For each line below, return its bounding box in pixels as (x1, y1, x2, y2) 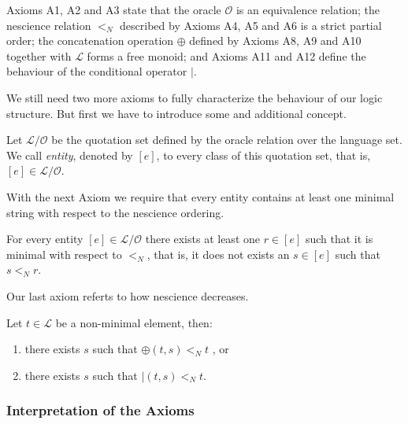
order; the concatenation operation (6, 32, 174, 49)
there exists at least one (145, 230, 260, 247)
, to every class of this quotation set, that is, (156, 146, 371, 163)
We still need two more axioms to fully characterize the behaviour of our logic (6, 89, 383, 105)
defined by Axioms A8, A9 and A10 (189, 32, 362, 49)
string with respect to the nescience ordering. (6, 204, 224, 220)
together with (6, 47, 72, 64)
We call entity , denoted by (6, 146, 133, 163)
